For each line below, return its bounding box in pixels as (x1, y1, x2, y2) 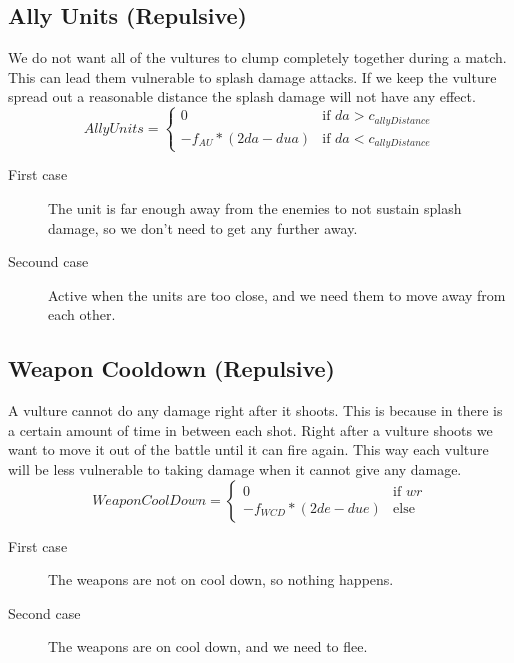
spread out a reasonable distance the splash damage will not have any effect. (8, 86, 476, 107)
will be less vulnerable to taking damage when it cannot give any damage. (8, 459, 462, 479)
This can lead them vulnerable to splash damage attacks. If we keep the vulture (8, 66, 497, 87)
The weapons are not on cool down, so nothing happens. (48, 569, 394, 590)
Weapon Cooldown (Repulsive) (8, 353, 335, 384)
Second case (8, 602, 81, 623)
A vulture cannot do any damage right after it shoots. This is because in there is (8, 400, 503, 421)
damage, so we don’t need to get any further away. (48, 217, 358, 238)
